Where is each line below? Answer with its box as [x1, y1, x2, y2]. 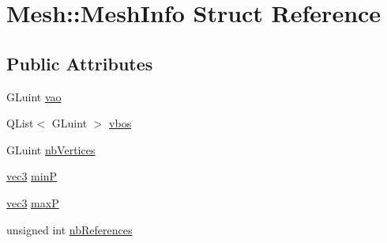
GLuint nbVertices [6, 141, 96, 158]
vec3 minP [6, 168, 57, 184]
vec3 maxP [6, 194, 59, 211]
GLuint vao [6, 88, 62, 104]
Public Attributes [6, 51, 153, 75]
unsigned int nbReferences [6, 221, 133, 237]
